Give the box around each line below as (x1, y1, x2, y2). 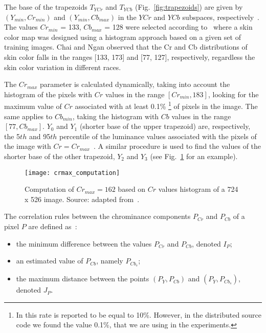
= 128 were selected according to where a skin (104, 21, 253, 32)
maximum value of (4, 101, 62, 111)
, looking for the (208, 88, 259, 99)
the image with (4, 141, 51, 151)
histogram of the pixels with (4, 88, 93, 99)
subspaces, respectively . (182, 11, 259, 22)
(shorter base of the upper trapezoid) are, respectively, (79, 121, 251, 131)
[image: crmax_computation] (25, 169, 120, 176)
